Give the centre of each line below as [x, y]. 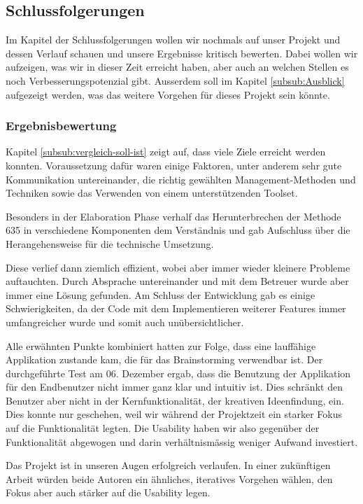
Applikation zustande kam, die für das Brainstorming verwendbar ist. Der [164, 359]
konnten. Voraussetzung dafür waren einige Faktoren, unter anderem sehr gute [174, 165]
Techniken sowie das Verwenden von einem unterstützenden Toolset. [152, 193]
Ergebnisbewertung [61, 126]
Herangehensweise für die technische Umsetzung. [110, 243]
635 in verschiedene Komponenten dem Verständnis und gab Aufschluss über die [178, 230]
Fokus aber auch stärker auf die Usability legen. [108, 492]
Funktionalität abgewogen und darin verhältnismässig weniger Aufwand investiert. [182, 441]
